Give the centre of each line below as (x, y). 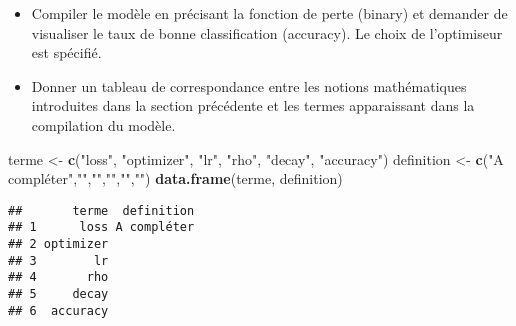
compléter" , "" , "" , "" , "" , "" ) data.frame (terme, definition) (175, 178)
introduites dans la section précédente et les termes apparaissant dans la (253, 105)
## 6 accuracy (58, 310)
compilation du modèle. (103, 124)
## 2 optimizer (58, 244)
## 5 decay (58, 294)
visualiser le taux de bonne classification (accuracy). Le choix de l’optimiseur (267, 32)
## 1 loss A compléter (101, 227)
